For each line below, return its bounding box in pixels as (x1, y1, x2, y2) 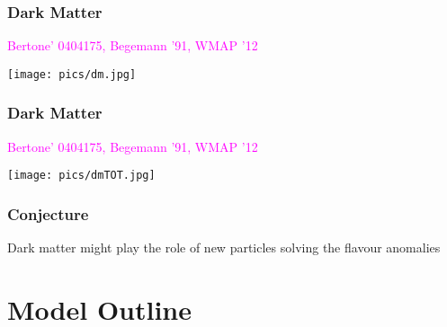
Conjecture (7, 202, 89, 225)
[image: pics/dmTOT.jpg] (7, 169, 156, 182)
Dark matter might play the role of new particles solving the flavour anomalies (7, 238, 441, 257)
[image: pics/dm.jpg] (7, 67, 137, 81)
